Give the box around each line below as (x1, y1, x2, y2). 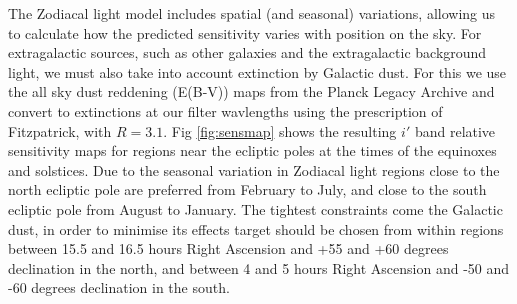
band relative (414, 120, 496, 141)
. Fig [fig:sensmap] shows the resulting (163, 120, 397, 141)
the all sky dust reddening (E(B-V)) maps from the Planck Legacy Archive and (8, 81, 495, 102)
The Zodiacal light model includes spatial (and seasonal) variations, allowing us (8, 3, 496, 23)
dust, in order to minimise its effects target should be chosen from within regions (8, 218, 504, 239)
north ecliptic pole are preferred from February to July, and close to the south (8, 179, 487, 200)
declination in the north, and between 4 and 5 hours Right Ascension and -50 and (8, 257, 510, 278)
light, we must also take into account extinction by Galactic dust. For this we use (8, 61, 507, 82)
